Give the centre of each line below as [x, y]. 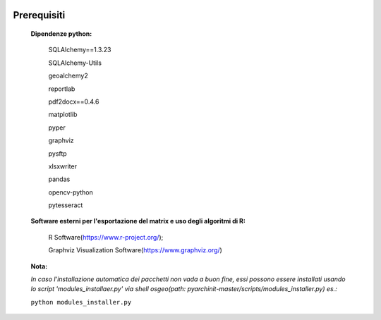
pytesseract [66, 205]
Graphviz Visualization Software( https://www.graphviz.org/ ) [135, 250]
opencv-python [71, 192]
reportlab [62, 89]
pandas [59, 179]
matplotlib [63, 115]
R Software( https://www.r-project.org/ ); [106, 237]
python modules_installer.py [81, 302]
